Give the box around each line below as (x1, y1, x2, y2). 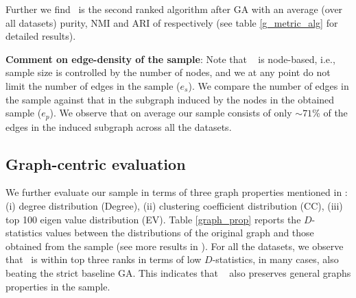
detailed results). (5, 29, 76, 43)
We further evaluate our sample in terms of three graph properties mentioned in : (5, 185, 348, 199)
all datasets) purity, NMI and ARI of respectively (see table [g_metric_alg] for (5, 15, 338, 29)
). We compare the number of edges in (188, 78, 349, 92)
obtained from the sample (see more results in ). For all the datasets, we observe (5, 238, 344, 253)
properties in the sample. (5, 279, 110, 293)
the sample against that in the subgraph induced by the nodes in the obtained (5, 92, 335, 106)
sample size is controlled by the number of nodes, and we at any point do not (5, 65, 331, 79)
